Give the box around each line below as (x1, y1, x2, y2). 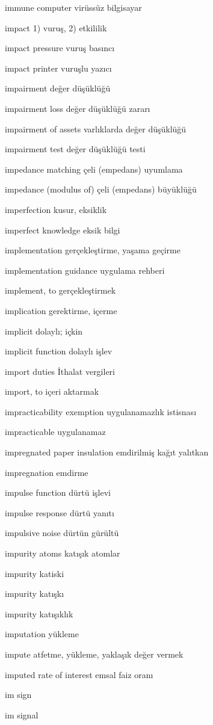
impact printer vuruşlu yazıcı (5, 61, 112, 74)
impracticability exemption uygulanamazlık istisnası (5, 405, 197, 418)
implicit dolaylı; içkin (5, 324, 83, 337)
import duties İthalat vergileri (5, 365, 115, 377)
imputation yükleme (5, 628, 79, 640)
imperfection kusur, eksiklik (5, 203, 107, 215)
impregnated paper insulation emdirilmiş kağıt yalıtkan (5, 446, 209, 458)
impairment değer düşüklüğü (5, 82, 111, 94)
